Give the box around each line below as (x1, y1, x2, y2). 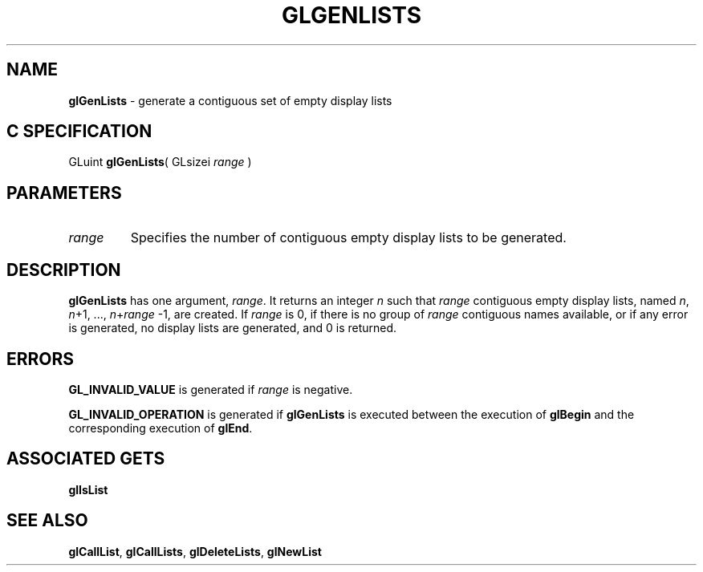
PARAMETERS (6, 182, 122, 203)
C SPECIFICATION (6, 121, 152, 142)
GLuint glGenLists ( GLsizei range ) (68, 155, 252, 169)
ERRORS (6, 348, 75, 369)
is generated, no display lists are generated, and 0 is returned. (68, 321, 397, 335)
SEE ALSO (6, 510, 88, 531)
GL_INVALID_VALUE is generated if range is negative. (68, 382, 353, 396)
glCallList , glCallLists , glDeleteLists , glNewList (68, 544, 322, 558)
